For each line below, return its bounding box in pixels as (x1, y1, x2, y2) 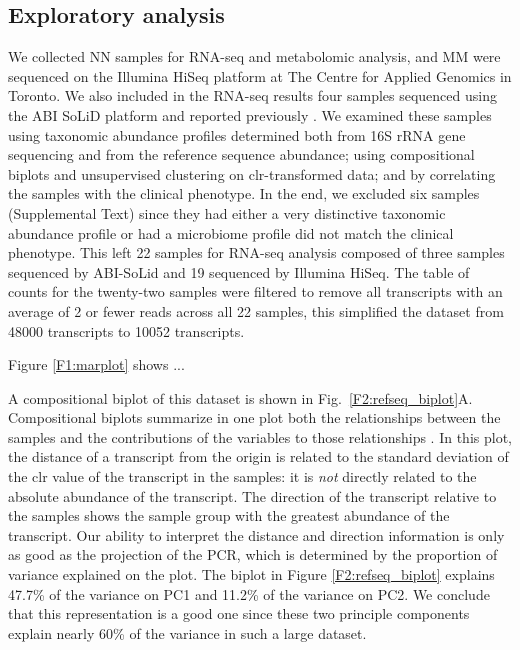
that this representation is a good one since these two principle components (8, 603, 470, 624)
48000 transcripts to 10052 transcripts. (8, 320, 245, 341)
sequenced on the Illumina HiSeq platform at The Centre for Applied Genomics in (8, 65, 512, 86)
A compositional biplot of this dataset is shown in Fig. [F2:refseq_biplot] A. (8, 387, 473, 408)
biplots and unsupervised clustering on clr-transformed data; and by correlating (8, 163, 496, 184)
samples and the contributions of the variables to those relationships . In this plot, (8, 426, 512, 447)
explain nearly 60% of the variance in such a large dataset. (8, 622, 367, 643)
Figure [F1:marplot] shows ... (8, 354, 185, 375)
